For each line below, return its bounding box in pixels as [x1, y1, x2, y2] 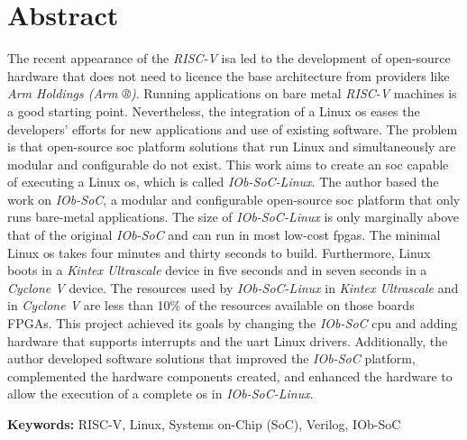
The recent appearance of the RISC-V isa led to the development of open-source [7, 49, 451, 68]
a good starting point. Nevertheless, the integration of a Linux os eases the [7, 101, 420, 120]
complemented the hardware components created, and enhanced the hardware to [7, 366, 453, 385]
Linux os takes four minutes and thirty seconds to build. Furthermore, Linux [7, 243, 431, 261]
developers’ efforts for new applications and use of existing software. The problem [7, 119, 458, 138]
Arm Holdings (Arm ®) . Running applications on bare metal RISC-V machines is [7, 84, 457, 103]
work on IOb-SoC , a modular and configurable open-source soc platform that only [7, 189, 461, 208]
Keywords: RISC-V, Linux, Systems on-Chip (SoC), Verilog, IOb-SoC [7, 415, 401, 433]
